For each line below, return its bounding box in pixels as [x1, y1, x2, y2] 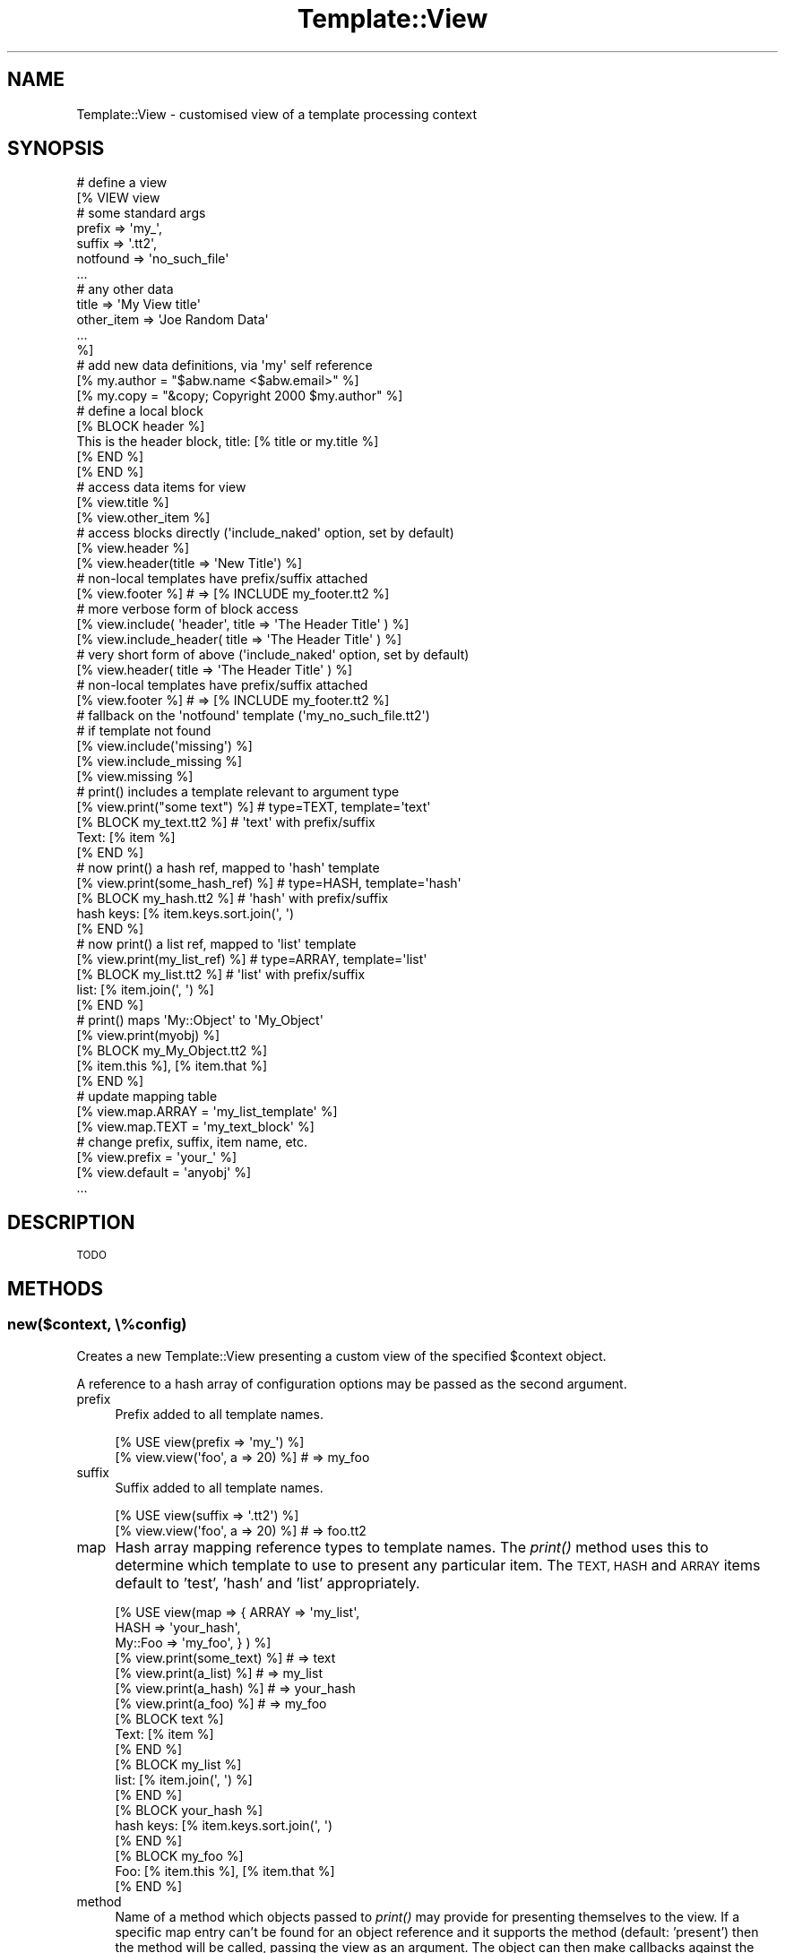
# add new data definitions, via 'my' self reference [76, 357, 373, 374]
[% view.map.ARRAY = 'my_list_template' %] [76, 1104, 338, 1120]
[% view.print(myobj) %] [76, 1028, 220, 1044]
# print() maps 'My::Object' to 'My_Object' [76, 1012, 323, 1028]
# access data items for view [76, 479, 246, 495]
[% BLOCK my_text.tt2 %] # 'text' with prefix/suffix [76, 814, 375, 830]
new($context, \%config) [7, 1315, 187, 1334]
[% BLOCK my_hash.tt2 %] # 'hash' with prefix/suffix [76, 890, 389, 907]
